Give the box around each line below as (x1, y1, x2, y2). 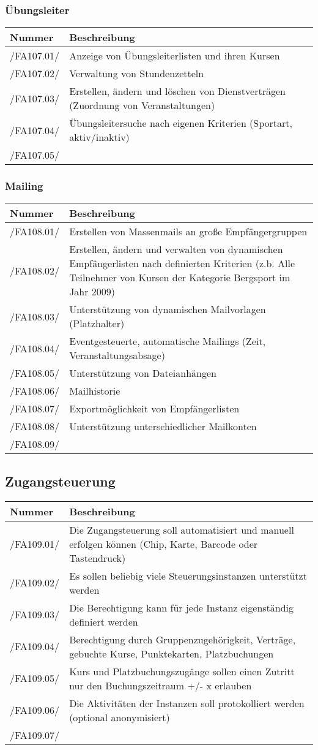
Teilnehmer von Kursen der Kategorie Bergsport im (69, 270, 290, 285)
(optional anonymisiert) (69, 710, 170, 724)
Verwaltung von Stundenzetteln (69, 66, 204, 81)
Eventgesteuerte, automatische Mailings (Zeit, (69, 334, 266, 349)
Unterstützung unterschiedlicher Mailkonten (69, 419, 257, 434)
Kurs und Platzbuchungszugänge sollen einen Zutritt (69, 664, 295, 678)
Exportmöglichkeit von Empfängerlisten (69, 401, 240, 416)
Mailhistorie (69, 384, 120, 398)
